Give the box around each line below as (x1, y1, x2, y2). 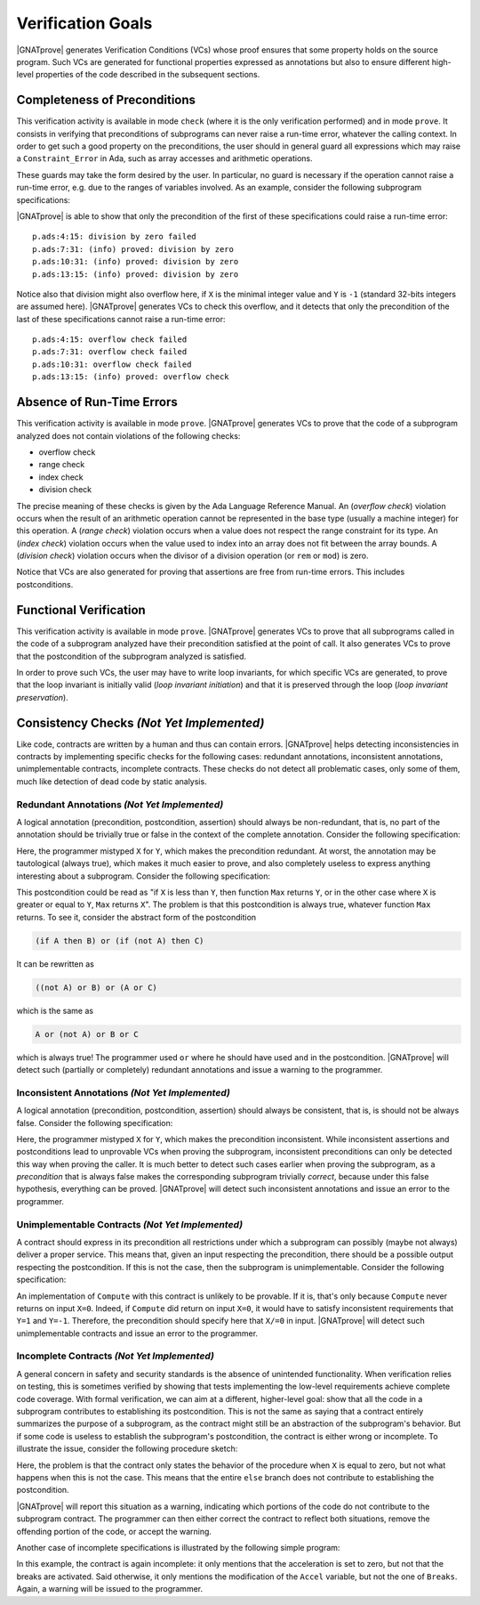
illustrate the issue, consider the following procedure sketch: (16, 1443, 238, 1455)
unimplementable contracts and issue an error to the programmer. (16, 1327, 258, 1339)
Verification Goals (16, 13, 153, 33)
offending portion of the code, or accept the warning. (16, 1526, 212, 1536)
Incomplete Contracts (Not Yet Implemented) (16, 1350, 215, 1362)
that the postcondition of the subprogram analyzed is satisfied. (16, 651, 247, 661)
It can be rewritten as (16, 958, 95, 969)
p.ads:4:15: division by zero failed (32, 231, 197, 242)
